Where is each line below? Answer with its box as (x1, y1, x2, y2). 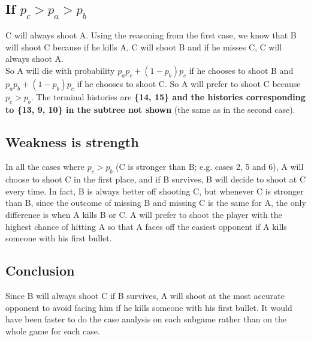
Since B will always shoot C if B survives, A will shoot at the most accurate (5, 289, 285, 301)
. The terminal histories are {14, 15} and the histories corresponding (31, 90, 306, 103)
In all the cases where (5, 160, 84, 173)
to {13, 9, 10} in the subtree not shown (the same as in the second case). (5, 103, 295, 115)
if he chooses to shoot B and (189, 64, 294, 76)
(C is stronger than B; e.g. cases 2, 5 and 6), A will (116, 160, 304, 173)
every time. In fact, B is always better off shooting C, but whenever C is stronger (5, 184, 304, 197)
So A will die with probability (5, 64, 115, 76)
